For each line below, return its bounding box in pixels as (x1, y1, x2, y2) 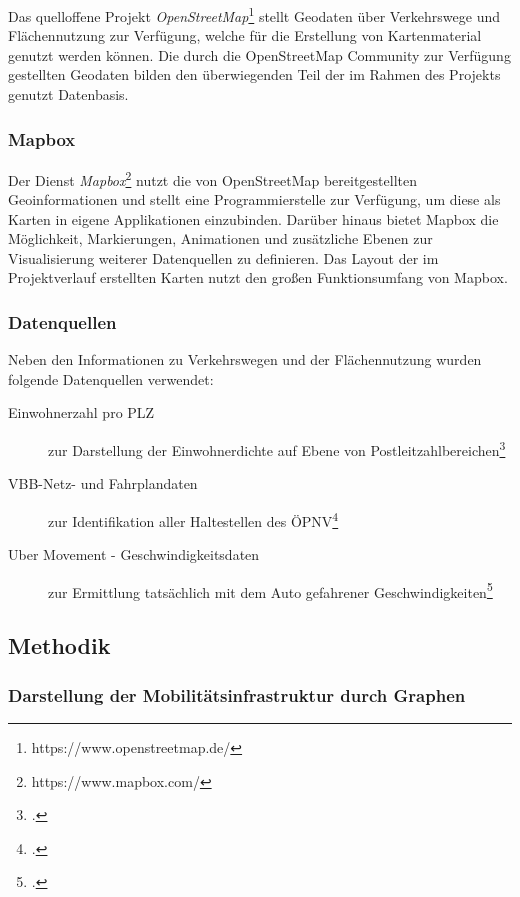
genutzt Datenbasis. (8, 84, 129, 105)
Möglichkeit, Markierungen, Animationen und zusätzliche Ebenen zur (8, 228, 433, 249)
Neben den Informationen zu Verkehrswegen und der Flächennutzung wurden (8, 349, 482, 370)
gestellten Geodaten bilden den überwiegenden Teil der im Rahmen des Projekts (8, 64, 501, 85)
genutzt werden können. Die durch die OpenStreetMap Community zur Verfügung (8, 44, 511, 65)
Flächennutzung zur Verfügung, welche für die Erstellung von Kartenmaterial (8, 25, 482, 46)
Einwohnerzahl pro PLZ (8, 402, 155, 423)
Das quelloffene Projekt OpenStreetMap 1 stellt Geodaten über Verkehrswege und (8, 3, 501, 26)
